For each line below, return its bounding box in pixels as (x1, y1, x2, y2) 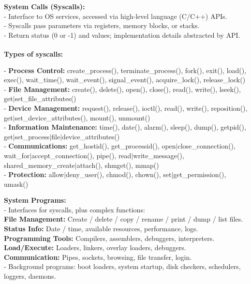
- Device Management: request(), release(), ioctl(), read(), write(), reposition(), (4, 103, 248, 113)
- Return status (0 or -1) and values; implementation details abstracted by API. (4, 30, 240, 40)
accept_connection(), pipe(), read (31, 150, 132, 160)
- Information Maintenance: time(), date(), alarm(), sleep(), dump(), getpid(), (4, 122, 246, 132)
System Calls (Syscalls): (4, 1, 85, 11)
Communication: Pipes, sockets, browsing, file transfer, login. (4, 252, 192, 262)
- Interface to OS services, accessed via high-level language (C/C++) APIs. (4, 11, 227, 21)
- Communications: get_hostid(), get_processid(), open (4, 141, 176, 151)
